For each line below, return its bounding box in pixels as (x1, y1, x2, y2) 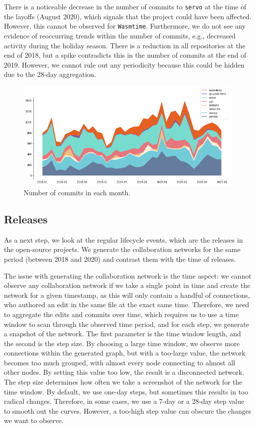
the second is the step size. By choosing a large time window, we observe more (4, 338, 240, 348)
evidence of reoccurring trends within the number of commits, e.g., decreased (4, 30, 236, 40)
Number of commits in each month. (24, 187, 131, 197)
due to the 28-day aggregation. (4, 69, 96, 79)
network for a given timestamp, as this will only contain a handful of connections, (4, 289, 250, 300)
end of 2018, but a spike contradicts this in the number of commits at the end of (4, 50, 247, 60)
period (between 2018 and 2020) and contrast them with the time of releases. (4, 253, 236, 264)
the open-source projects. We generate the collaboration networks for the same (4, 244, 241, 254)
